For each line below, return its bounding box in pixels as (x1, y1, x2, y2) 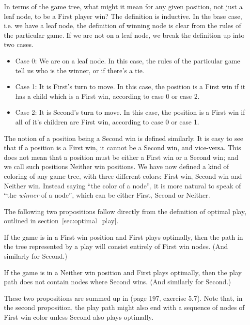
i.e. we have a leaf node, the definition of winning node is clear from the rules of (4, 20, 241, 31)
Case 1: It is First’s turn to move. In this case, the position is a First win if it (15, 81, 246, 92)
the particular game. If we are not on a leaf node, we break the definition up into (4, 30, 245, 40)
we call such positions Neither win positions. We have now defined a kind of (4, 161, 229, 171)
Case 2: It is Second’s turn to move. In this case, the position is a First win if (15, 107, 245, 117)
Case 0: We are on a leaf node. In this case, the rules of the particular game (15, 55, 240, 65)
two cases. (4, 39, 33, 49)
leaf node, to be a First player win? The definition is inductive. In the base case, (4, 11, 242, 21)
